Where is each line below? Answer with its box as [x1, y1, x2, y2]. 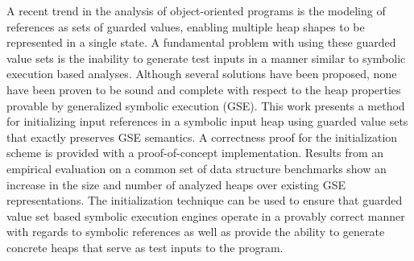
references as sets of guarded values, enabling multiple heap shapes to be [6, 18, 365, 35]
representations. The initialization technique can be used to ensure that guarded [6, 192, 403, 209]
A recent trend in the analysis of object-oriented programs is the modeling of [6, 2, 386, 19]
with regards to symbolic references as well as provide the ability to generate [6, 223, 385, 240]
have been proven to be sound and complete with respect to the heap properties [6, 81, 401, 97]
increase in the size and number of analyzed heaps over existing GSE [6, 176, 346, 193]
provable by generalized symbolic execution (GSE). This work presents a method [6, 97, 405, 114]
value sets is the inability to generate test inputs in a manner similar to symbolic [6, 49, 406, 66]
